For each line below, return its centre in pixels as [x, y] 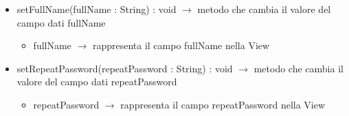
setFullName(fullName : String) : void [97, 9]
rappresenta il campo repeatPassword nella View [223, 104]
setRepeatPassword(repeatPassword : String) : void [125, 68]
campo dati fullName [61, 22]
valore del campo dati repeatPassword [97, 82]
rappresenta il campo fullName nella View [181, 45]
